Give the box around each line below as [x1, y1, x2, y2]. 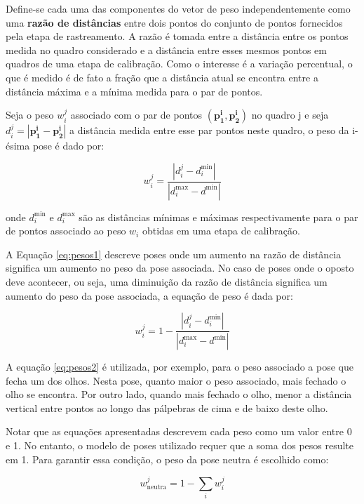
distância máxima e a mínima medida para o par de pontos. [6, 84, 263, 98]
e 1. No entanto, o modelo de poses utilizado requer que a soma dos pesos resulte [6, 438, 354, 453]
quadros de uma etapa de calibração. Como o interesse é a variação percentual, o [6, 56, 353, 71]
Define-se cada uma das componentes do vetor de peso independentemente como [6, 1, 351, 15]
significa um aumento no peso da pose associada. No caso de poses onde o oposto [6, 260, 354, 275]
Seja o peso [6, 107, 54, 122]
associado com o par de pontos [70, 107, 203, 122]
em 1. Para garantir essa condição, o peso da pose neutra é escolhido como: [6, 451, 329, 466]
